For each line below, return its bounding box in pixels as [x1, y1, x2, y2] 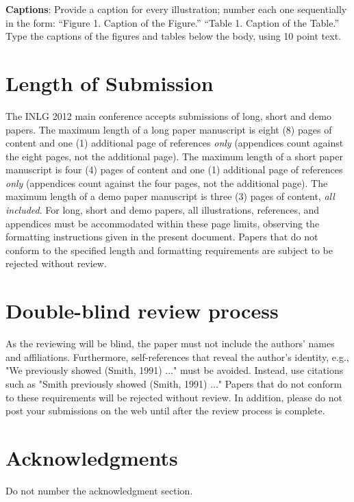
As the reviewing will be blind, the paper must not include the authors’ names [5, 336, 335, 351]
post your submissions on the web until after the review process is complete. [5, 403, 325, 418]
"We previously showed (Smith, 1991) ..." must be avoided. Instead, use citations [5, 363, 344, 377]
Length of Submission [5, 68, 214, 97]
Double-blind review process [5, 297, 279, 325]
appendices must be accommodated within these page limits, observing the [5, 216, 320, 230]
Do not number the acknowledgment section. [5, 483, 193, 497]
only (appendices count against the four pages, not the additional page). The [5, 175, 328, 190]
